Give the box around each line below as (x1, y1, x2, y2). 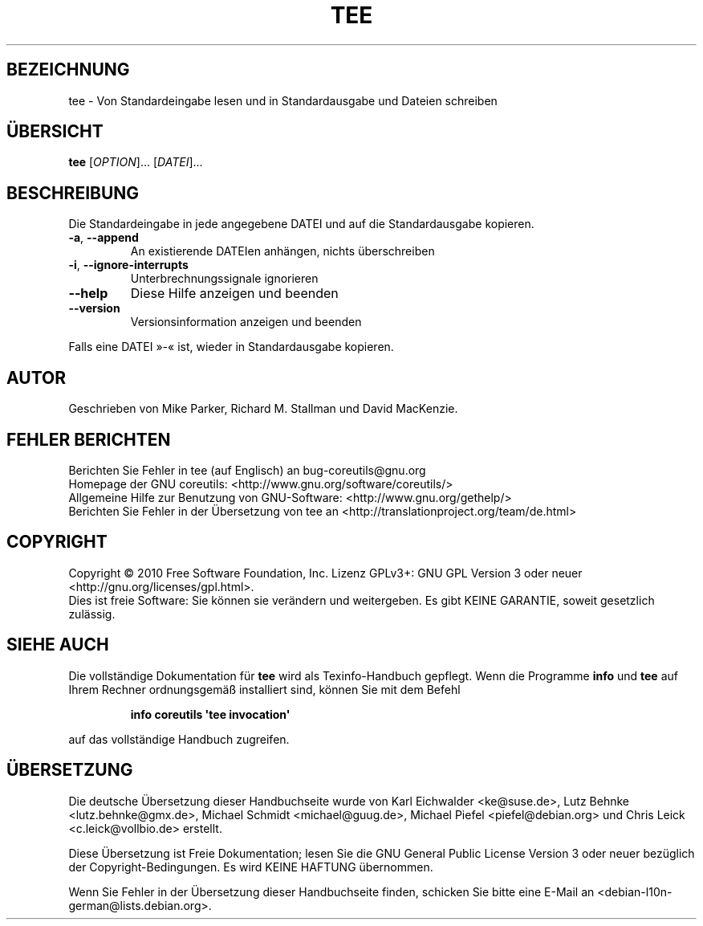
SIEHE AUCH (6, 634, 109, 655)
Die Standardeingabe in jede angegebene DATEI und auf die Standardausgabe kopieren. (68, 217, 534, 231)
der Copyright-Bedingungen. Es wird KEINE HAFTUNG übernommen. (68, 859, 433, 874)
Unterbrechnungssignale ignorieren (130, 271, 319, 286)
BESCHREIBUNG (6, 182, 140, 203)
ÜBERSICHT (6, 121, 104, 142)
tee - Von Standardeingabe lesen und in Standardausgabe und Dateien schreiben (68, 93, 498, 108)
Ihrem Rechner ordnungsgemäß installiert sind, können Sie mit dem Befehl (68, 682, 461, 696)
